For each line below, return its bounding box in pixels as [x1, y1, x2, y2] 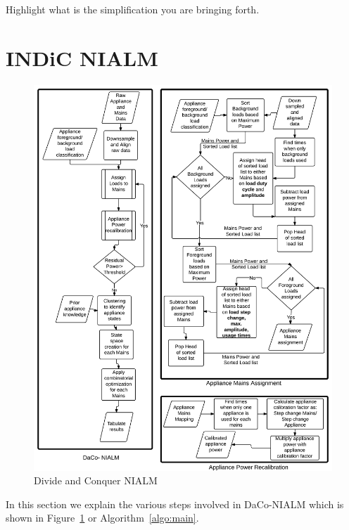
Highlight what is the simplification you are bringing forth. [6, 2, 260, 16]
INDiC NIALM [6, 43, 158, 72]
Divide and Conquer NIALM [34, 473, 158, 488]
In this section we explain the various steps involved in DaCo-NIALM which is [6, 496, 344, 511]
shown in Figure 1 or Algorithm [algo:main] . [6, 510, 199, 525]
